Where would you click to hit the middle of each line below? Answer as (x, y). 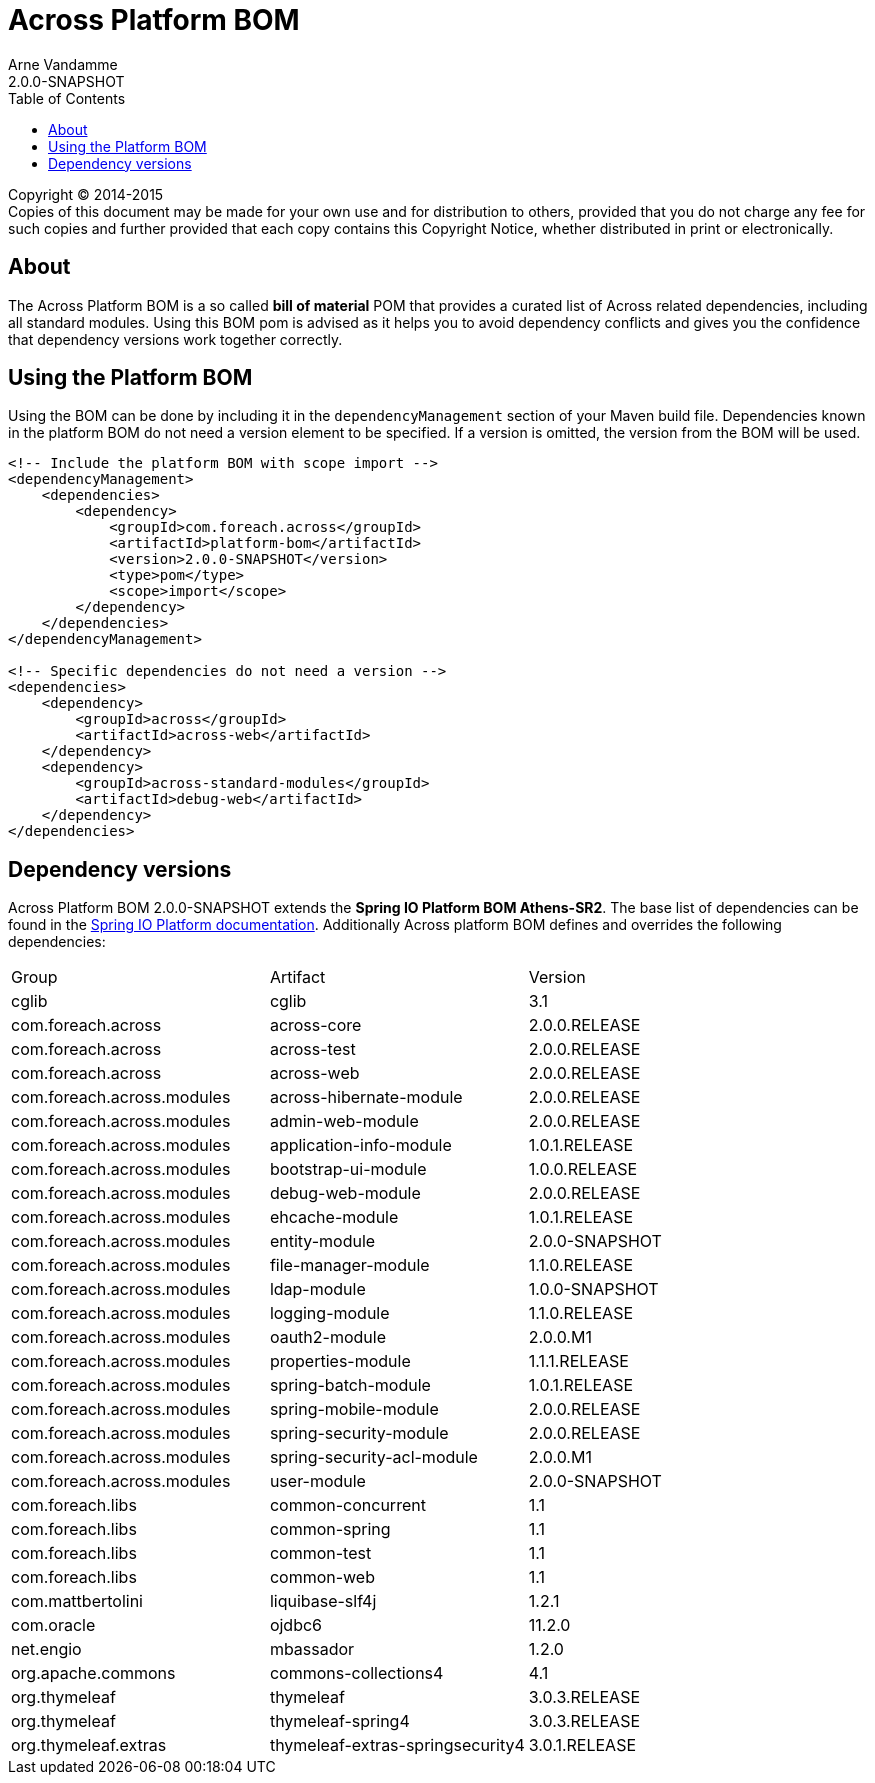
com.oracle (53, 1625)
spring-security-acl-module (373, 1457)
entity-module (322, 1241)
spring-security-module (359, 1433)
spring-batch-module (350, 1385)
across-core (315, 1025)
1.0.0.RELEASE (583, 1169)
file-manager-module (349, 1265)
